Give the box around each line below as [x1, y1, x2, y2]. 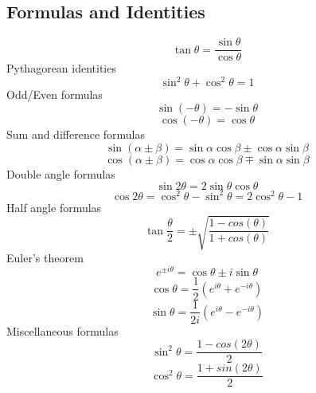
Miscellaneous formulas [6, 322, 119, 339]
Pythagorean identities [6, 60, 116, 77]
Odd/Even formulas [6, 86, 103, 103]
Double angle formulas [6, 165, 115, 182]
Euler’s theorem [6, 249, 84, 265]
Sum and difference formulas [6, 125, 145, 142]
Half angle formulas [6, 198, 102, 215]
